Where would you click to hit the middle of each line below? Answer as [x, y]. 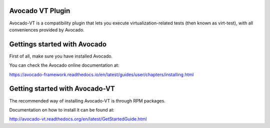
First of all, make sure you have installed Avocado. [61, 56]
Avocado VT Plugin [40, 11]
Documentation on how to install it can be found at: [62, 109]
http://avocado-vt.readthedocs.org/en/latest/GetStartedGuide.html [78, 119]
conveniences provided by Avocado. [47, 29]
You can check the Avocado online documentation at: [64, 65]
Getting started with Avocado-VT [62, 89]
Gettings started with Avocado [58, 44]
